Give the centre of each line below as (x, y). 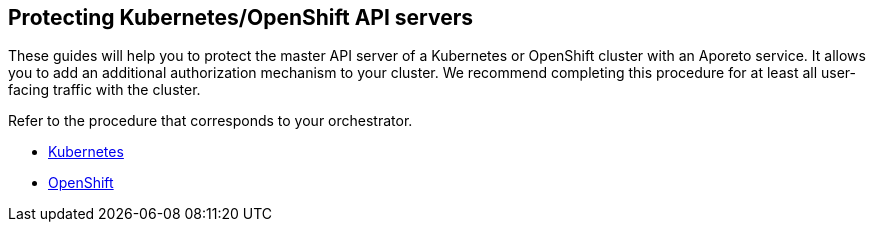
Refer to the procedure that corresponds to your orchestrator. (210, 121)
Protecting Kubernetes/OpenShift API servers (241, 17)
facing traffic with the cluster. (104, 90)
